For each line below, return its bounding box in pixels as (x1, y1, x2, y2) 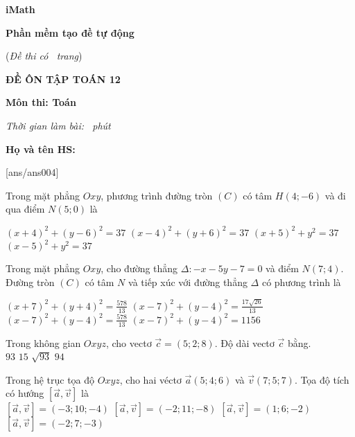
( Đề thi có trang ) (6, 48, 83, 63)
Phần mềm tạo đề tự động (6, 25, 135, 39)
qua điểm (6, 202, 45, 216)
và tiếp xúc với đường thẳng (128, 274, 248, 289)
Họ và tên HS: (6, 141, 76, 156)
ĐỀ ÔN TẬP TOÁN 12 (6, 71, 121, 86)
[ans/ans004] (6, 165, 59, 179)
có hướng (6, 386, 44, 400)
